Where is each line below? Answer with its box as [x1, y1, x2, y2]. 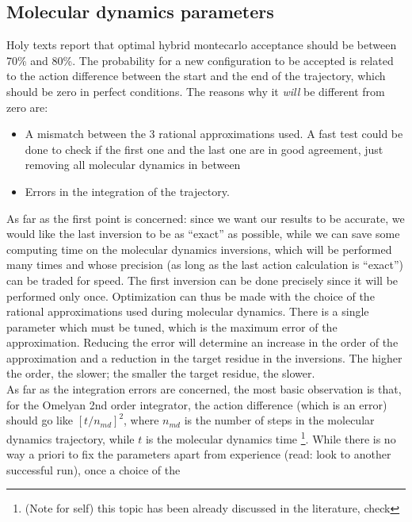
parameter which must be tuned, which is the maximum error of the [6, 318, 338, 335]
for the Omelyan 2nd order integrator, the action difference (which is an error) [6, 396, 387, 413]
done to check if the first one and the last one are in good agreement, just [25, 140, 383, 157]
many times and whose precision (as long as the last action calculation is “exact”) [6, 256, 404, 273]
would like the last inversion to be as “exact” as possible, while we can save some [6, 225, 400, 242]
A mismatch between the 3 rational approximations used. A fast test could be [25, 125, 403, 142]
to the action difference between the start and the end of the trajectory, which [6, 67, 386, 84]
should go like [6, 412, 74, 428]
